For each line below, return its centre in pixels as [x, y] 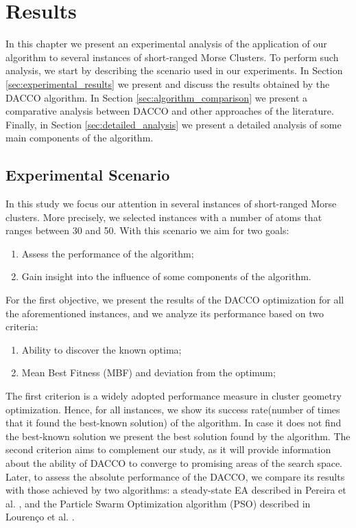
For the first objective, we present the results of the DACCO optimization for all [175, 300]
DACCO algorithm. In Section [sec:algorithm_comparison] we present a [157, 97]
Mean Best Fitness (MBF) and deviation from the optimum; [149, 372]
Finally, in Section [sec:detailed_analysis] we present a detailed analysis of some [174, 124]
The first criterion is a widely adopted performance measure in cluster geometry [174, 396]
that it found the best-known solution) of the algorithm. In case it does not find [174, 423]
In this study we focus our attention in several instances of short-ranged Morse [171, 204]
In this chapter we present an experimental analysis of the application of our [166, 44]
